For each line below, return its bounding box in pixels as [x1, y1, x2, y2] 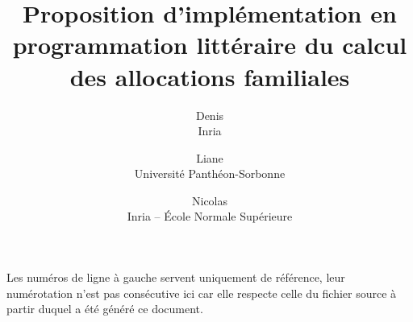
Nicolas [191, 192, 228, 208]
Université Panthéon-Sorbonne [134, 165, 286, 182]
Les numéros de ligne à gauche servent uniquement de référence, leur [6, 269, 345, 286]
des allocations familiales [69, 60, 350, 93]
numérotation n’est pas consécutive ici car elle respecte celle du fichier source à [6, 284, 397, 301]
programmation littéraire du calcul [12, 28, 407, 61]
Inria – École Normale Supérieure [127, 208, 293, 225]
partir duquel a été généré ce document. [6, 300, 203, 317]
